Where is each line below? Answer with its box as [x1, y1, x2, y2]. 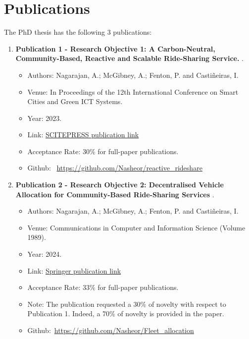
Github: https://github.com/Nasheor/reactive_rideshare [27, 163, 202, 173]
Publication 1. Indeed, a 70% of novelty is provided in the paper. [27, 308, 224, 319]
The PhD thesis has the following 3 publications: [4, 27, 152, 37]
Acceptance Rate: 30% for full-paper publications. [27, 146, 179, 156]
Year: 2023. [27, 113, 62, 123]
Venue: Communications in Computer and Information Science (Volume [27, 222, 246, 232]
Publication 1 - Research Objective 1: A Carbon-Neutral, [15, 43, 215, 54]
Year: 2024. [27, 249, 62, 259]
